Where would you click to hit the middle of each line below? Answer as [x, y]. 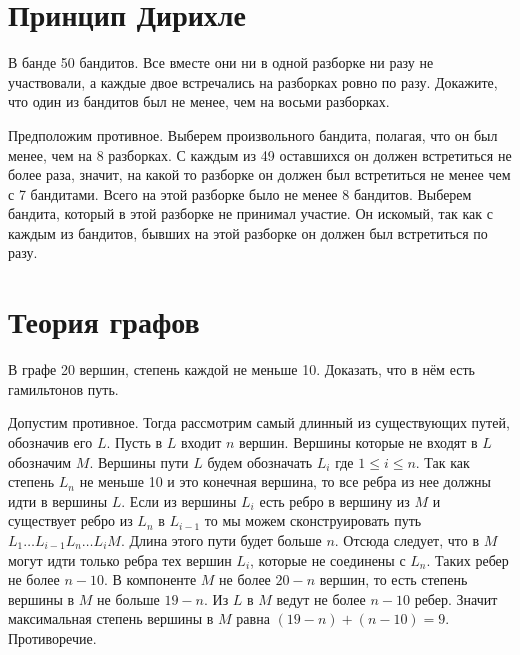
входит [201, 441]
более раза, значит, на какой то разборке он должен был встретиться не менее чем [259, 174]
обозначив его [50, 441]
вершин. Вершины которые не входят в [358, 441]
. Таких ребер [467, 559]
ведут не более [321, 598]
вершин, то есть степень [393, 579]
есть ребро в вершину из [334, 500]
